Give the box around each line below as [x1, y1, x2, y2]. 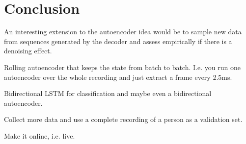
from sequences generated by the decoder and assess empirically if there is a [4, 36, 232, 46]
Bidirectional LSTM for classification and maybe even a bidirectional [4, 88, 212, 98]
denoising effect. [4, 46, 52, 56]
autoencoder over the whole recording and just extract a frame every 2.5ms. [4, 72, 232, 82]
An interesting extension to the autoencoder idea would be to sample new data [4, 26, 242, 37]
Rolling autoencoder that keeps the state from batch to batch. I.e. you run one [4, 62, 241, 72]
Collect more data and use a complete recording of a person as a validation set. [4, 114, 243, 124]
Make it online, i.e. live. [4, 130, 75, 141]
